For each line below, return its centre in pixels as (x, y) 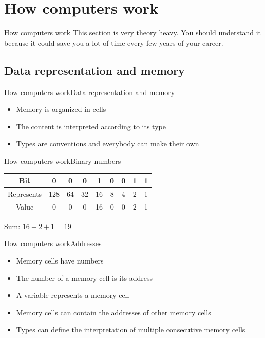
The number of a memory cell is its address (84, 278)
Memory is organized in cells (61, 109)
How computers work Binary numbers (63, 161)
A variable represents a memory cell (73, 295)
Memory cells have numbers (60, 260)
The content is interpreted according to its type (91, 126)
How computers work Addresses (53, 243)
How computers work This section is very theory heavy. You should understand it (132, 33)
